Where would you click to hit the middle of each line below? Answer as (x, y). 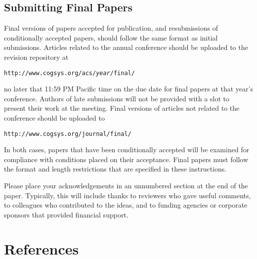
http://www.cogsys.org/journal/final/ (68, 134)
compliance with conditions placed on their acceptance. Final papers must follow (126, 159)
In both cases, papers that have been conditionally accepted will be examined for (127, 150)
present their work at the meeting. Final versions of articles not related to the (122, 108)
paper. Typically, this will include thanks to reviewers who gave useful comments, (128, 195)
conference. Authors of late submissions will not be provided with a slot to (117, 98)
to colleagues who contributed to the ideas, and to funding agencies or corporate (126, 205)
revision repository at (36, 57)
